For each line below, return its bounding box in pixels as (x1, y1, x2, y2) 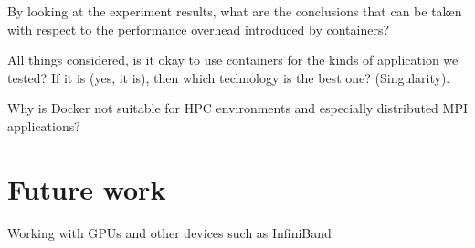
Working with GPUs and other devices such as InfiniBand (7, 222, 332, 242)
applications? (7, 116, 80, 135)
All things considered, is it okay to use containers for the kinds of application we (7, 50, 459, 69)
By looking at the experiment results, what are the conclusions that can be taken (7, 2, 462, 20)
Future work (7, 170, 166, 207)
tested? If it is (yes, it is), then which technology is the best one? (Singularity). (7, 67, 450, 87)
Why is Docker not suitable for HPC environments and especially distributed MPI (7, 98, 468, 118)
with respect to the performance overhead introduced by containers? (7, 19, 390, 38)
